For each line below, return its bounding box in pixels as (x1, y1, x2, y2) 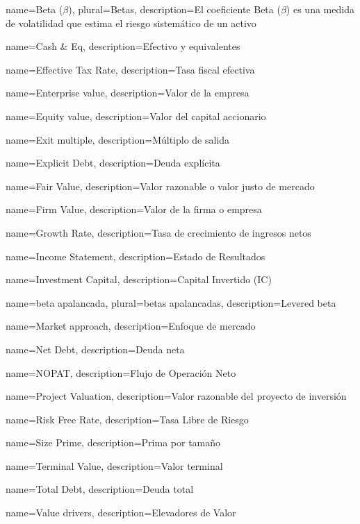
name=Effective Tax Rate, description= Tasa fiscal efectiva (6, 62, 255, 76)
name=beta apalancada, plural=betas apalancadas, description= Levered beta (6, 295, 336, 310)
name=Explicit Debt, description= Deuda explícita (6, 155, 220, 170)
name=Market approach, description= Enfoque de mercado (6, 319, 256, 333)
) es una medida (286, 2, 354, 16)
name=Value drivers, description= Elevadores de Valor (6, 505, 236, 520)
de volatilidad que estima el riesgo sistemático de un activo (6, 15, 256, 30)
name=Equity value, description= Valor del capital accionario (6, 108, 266, 123)
